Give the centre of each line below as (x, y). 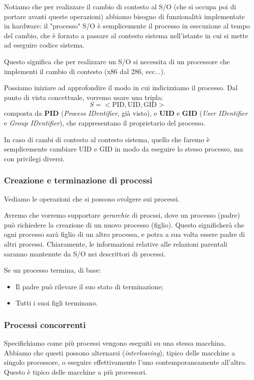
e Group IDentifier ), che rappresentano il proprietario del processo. (105, 122)
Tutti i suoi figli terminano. (56, 303)
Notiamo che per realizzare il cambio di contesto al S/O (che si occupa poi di (120, 6)
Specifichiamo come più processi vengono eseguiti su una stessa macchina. (115, 343)
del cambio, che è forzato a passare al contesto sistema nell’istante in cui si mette (126, 35)
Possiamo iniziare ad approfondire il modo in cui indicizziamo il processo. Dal (121, 88)
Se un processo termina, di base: (53, 270)
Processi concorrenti (45, 324)
